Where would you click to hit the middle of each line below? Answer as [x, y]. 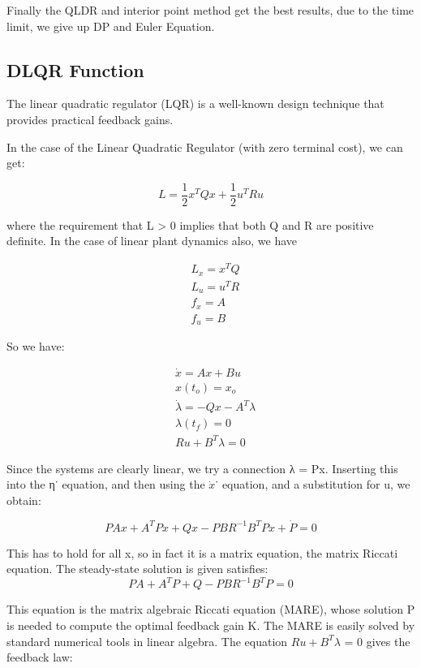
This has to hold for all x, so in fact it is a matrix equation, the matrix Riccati [202, 552]
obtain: [24, 500]
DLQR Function [75, 69]
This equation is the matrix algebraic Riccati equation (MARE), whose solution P [211, 609]
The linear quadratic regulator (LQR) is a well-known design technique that [195, 103]
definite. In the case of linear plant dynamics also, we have [152, 241]
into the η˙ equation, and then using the [106, 484]
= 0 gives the [377, 641]
